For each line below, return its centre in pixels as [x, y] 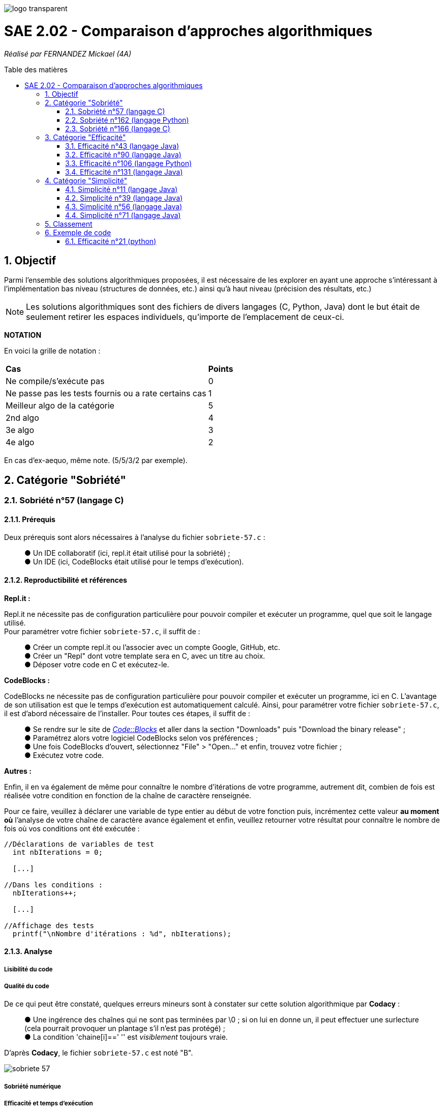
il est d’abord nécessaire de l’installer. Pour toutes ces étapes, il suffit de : [127, 713]
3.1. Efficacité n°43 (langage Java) [122, 146]
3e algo [20, 430]
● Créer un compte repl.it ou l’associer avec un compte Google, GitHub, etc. [152, 647]
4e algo [20, 442]
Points [221, 369]
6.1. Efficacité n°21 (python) [111, 241]
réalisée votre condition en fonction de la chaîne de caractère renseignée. [128, 795]
